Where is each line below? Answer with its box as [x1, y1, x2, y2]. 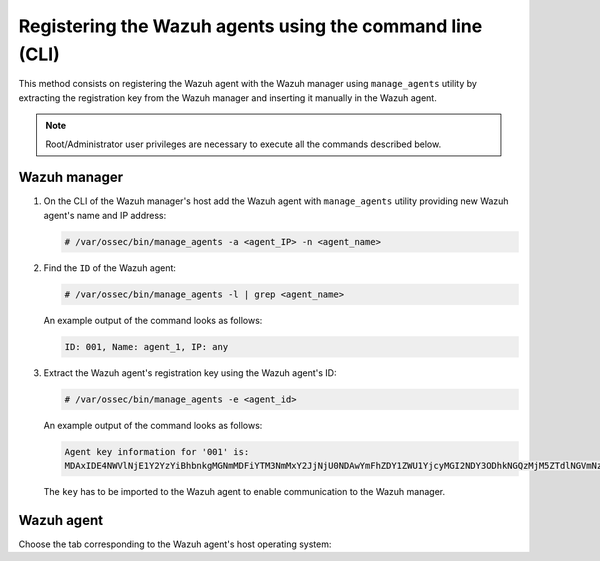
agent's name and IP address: [43, 209, 167, 221]
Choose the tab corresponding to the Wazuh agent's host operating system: [18, 538, 332, 550]
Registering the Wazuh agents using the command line [18, 15, 483, 37]
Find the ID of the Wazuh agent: [43, 261, 177, 274]
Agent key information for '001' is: [64, 446, 250, 457]
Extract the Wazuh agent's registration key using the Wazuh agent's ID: [43, 366, 337, 379]
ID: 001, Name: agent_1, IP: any [64, 341, 229, 352]
